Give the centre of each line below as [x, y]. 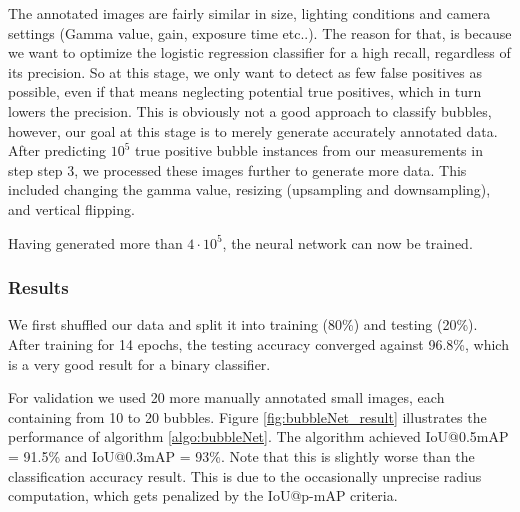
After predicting [57, 150]
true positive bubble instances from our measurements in [309, 150]
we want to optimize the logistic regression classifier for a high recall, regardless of [259, 52]
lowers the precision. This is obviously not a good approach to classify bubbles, [250, 110]
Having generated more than [95, 242]
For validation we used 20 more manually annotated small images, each [226, 397]
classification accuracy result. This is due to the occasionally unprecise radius [245, 475]
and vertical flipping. [71, 208]
